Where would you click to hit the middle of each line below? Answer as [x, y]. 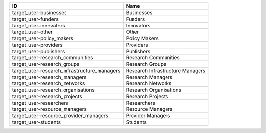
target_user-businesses [39, 13]
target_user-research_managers [49, 77]
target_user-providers [37, 45]
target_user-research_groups [46, 64]
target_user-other [33, 32]
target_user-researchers [40, 103]
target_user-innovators [38, 26]
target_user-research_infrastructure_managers [66, 70]
